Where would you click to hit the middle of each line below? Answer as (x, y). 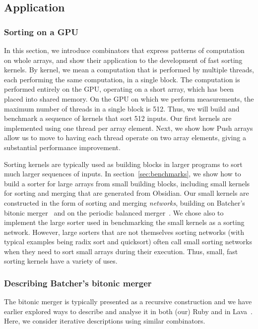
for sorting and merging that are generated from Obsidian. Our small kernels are (127, 193)
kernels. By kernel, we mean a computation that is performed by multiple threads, (129, 70)
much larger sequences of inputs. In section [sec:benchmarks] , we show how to (123, 174)
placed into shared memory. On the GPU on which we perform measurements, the (129, 98)
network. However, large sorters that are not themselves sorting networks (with (124, 232)
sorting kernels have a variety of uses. (61, 261)
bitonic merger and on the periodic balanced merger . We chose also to (114, 212)
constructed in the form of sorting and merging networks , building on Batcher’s (125, 202)
